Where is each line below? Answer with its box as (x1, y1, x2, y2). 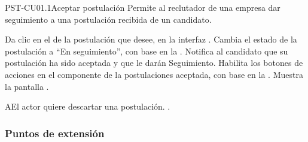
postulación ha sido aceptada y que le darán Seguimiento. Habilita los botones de (5, 56, 303, 69)
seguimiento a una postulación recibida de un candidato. (5, 13, 212, 25)
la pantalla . (5, 80, 49, 92)
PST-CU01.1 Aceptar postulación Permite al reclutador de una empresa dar (5, 1, 280, 13)
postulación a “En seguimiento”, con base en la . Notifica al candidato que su (5, 44, 288, 57)
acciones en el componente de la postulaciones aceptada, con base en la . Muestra (5, 68, 303, 80)
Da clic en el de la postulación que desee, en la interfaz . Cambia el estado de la (5, 33, 297, 46)
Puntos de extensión (5, 125, 105, 140)
